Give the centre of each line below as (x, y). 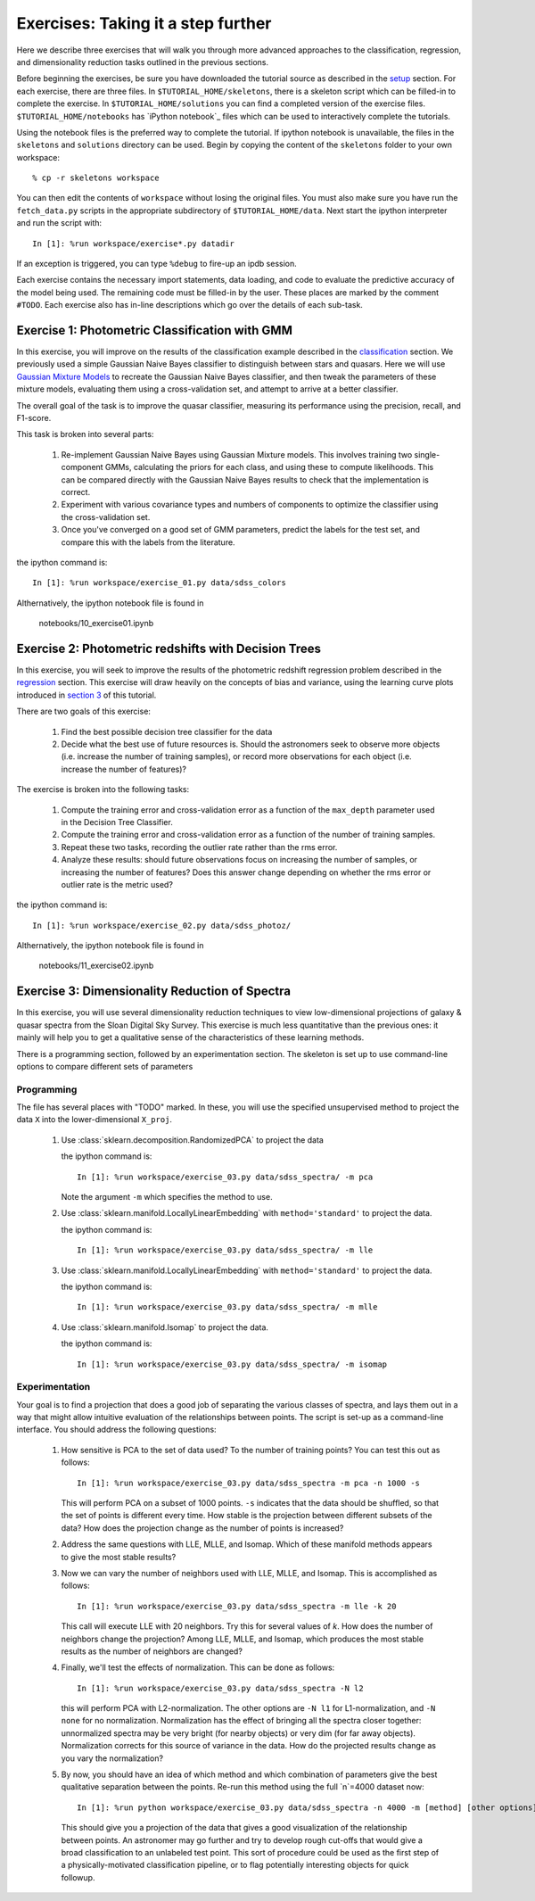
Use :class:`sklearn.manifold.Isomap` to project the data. (165, 1327)
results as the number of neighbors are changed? (152, 1651)
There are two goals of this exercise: (84, 711)
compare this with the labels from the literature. (148, 542)
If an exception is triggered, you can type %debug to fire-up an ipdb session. (157, 264)
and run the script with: (59, 223)
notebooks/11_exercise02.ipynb (96, 966)
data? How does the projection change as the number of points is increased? (202, 1528)
